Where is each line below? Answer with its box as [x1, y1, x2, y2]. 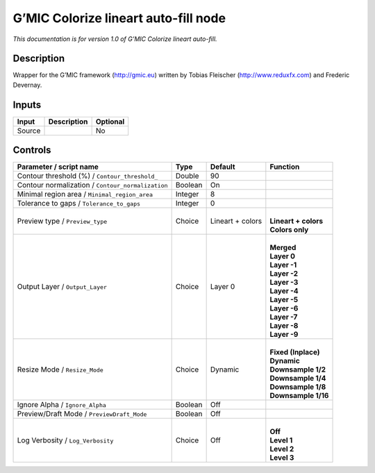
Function [269, 162, 300, 172]
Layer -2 [269, 269, 299, 279]
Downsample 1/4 [269, 374, 326, 383]
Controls [12, 144, 51, 156]
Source [17, 126, 41, 135]
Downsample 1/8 [269, 382, 326, 392]
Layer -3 [269, 278, 299, 288]
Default [210, 162, 235, 172]
